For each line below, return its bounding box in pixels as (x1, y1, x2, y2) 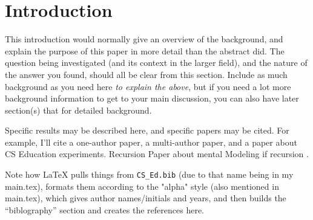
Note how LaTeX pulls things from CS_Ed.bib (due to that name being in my (5, 168, 294, 181)
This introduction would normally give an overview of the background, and (5, 33, 283, 45)
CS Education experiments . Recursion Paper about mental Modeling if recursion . (5, 147, 309, 160)
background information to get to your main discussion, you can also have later (5, 92, 299, 105)
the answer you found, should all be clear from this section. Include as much (5, 68, 288, 80)
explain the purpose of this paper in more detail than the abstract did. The (5, 44, 285, 57)
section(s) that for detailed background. (5, 103, 152, 116)
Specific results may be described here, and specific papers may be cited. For (5, 124, 289, 137)
